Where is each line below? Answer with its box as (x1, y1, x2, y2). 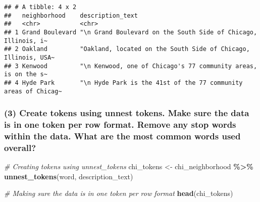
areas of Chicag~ (4, 87, 62, 95)
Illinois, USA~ (4, 54, 55, 61)
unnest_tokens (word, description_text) (4, 171, 133, 181)
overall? (4, 141, 36, 154)
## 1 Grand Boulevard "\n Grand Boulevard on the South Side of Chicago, (4, 28, 257, 36)
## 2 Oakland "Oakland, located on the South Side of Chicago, (4, 45, 250, 53)
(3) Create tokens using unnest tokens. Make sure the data (4, 107, 249, 119)
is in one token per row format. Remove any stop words (4, 118, 236, 131)
